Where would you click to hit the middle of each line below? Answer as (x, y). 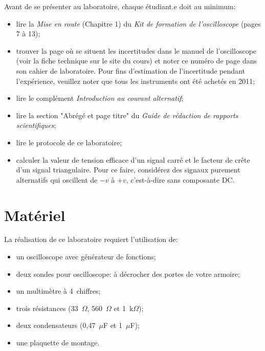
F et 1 (113, 325)
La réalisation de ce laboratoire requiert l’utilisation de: (91, 239)
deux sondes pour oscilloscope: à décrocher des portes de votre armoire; (128, 273)
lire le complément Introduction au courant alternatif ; (100, 98)
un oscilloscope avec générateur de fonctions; (86, 257)
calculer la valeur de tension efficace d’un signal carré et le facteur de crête (133, 159)
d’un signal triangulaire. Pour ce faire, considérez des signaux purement (128, 170)
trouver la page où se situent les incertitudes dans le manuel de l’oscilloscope (136, 50)
